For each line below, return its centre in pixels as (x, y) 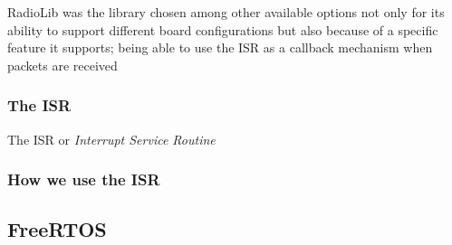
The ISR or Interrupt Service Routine (111, 139)
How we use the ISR (84, 179)
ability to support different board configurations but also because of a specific (223, 29)
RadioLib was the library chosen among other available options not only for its (226, 12)
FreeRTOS (57, 229)
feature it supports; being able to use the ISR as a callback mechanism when (220, 47)
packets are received (63, 65)
